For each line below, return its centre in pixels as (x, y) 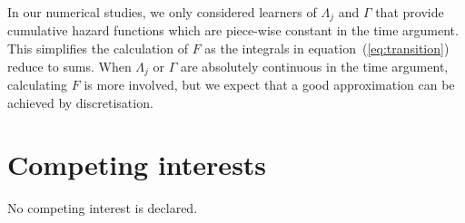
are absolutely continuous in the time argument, (314, 66)
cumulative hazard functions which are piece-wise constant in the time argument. (233, 30)
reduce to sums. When (69, 66)
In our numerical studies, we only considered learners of (162, 12)
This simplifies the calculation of (98, 48)
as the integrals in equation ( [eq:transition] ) (327, 48)
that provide (410, 12)
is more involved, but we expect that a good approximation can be (269, 85)
